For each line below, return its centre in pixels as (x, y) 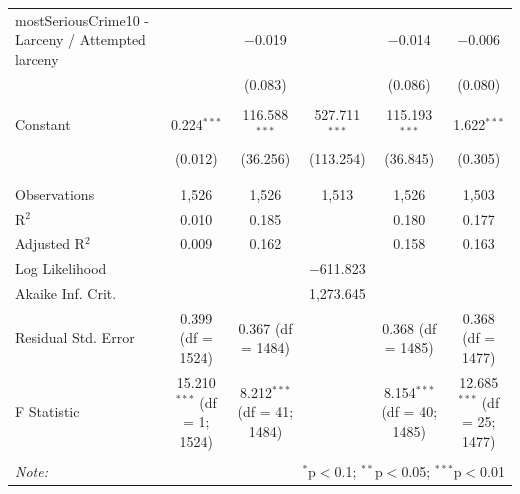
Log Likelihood (61, 268)
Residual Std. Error (75, 337)
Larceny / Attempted (80, 39)
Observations (55, 193)
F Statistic (47, 411)
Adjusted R (50, 243)
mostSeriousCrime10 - (82, 19)
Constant (43, 123)
